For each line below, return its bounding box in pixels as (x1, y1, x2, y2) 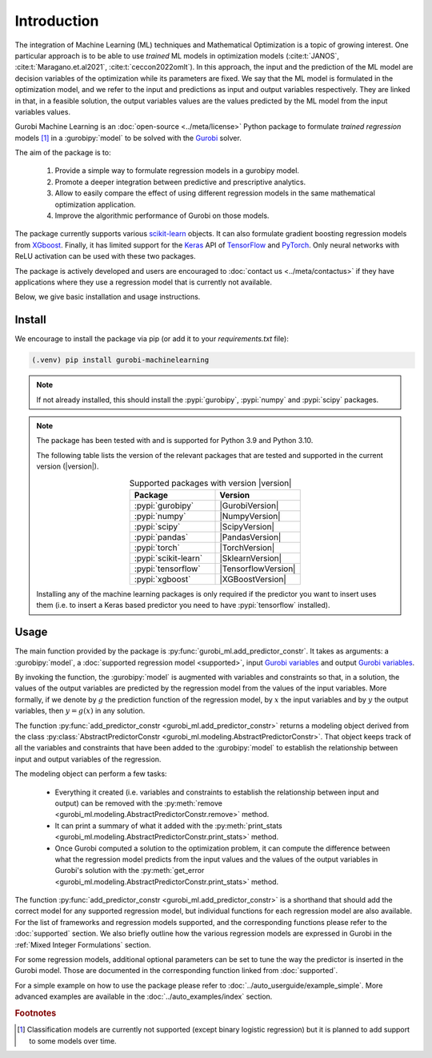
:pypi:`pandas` (134, 531, 189, 542)
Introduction (14, 12, 99, 30)
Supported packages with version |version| (129, 477, 292, 489)
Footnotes (14, 1008, 57, 1019)
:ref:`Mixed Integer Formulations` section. (14, 939, 151, 949)
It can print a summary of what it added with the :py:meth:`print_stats (54, 821, 283, 831)
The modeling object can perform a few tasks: (14, 769, 167, 778)
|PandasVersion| (219, 531, 282, 542)
